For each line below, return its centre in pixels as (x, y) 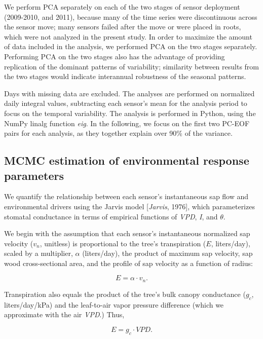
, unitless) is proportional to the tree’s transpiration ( (123, 243)
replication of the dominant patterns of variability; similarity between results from (132, 66)
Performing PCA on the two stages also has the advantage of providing (115, 56)
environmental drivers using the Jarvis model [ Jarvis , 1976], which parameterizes (129, 206)
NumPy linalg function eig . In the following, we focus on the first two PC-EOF (127, 123)
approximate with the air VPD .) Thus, (64, 314)
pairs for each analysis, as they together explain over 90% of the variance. (118, 133)
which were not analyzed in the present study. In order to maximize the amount (128, 36)
